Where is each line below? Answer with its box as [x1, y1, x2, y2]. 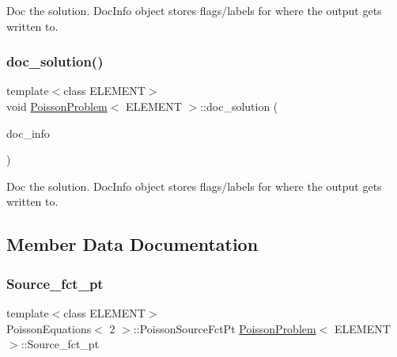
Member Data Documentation [6, 232, 259, 256]
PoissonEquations [6, 320, 92, 336]
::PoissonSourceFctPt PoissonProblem [133, 320, 316, 336]
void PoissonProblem [6, 98, 108, 114]
